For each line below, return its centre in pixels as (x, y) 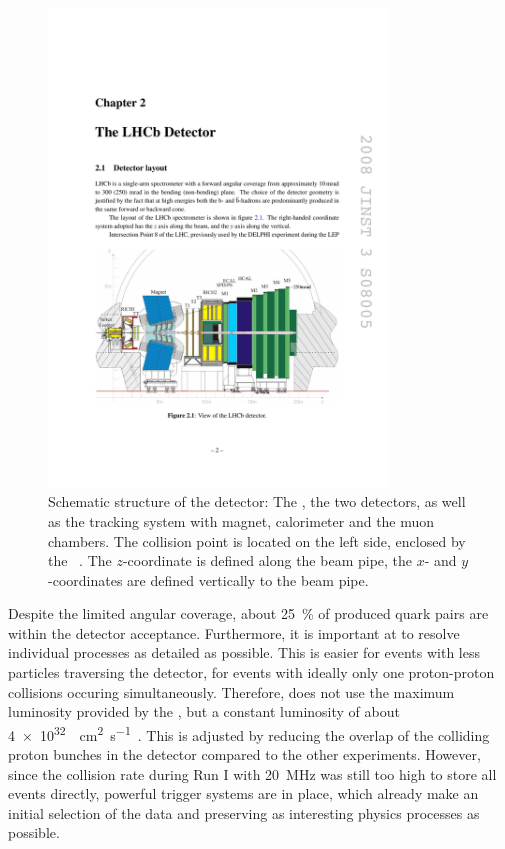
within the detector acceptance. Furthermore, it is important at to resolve (234, 632)
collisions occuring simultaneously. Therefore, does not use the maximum (231, 691)
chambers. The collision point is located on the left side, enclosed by (257, 540)
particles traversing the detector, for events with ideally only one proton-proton (251, 672)
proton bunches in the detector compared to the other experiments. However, (244, 754)
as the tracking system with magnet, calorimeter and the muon (241, 520)
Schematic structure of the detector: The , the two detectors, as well (257, 501)
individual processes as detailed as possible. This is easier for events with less (244, 652)
